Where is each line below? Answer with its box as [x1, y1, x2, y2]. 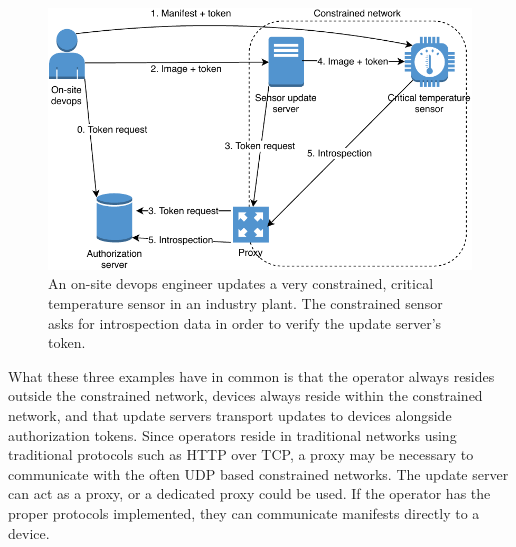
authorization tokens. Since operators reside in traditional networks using [8, 424, 457, 445]
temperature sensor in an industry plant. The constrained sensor [48, 293, 443, 314]
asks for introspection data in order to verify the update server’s [48, 312, 442, 333]
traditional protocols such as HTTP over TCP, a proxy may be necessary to [8, 444, 474, 465]
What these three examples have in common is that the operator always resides [8, 365, 495, 386]
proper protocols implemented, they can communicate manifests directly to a [8, 503, 480, 524]
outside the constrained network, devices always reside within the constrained [8, 385, 483, 406]
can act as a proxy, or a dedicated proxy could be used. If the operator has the [8, 483, 491, 504]
